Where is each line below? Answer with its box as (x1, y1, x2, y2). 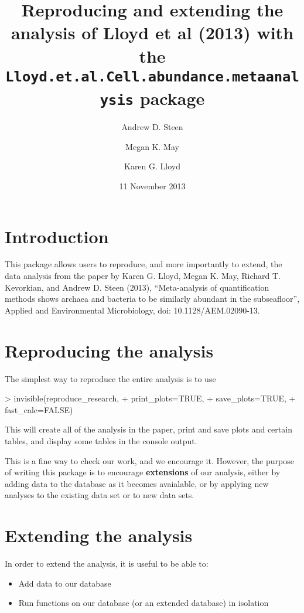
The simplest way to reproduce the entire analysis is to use (5, 372, 216, 384)
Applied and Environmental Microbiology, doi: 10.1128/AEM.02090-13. (5, 304, 260, 316)
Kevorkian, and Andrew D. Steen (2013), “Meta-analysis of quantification (5, 281, 269, 293)
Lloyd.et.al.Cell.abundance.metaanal (5, 68, 299, 85)
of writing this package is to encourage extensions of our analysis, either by (5, 466, 281, 478)
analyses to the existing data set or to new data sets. (5, 489, 194, 501)
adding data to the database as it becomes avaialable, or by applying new (5, 477, 269, 489)
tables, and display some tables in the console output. (5, 434, 197, 447)
